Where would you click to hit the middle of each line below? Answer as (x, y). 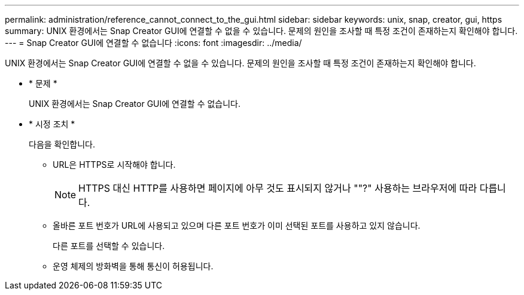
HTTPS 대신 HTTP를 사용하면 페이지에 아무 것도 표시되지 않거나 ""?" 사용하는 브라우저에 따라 (278, 188)
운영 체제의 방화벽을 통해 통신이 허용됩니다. (133, 266)
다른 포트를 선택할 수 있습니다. (109, 246)
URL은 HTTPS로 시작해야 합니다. (114, 165)
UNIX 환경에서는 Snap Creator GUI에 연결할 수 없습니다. (135, 104)
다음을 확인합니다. (62, 144)
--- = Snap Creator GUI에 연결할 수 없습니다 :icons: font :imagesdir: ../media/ (153, 43)
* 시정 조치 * (52, 124)
